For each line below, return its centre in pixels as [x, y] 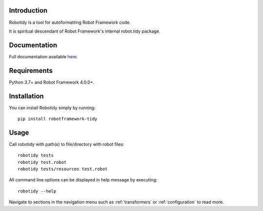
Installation [26, 96]
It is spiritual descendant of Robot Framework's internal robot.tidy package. [85, 31]
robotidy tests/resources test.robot [63, 169]
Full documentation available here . [43, 56]
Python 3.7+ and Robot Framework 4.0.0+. [52, 82]
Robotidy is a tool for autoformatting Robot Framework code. [70, 22]
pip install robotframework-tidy [57, 119]
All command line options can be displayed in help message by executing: [83, 180]
